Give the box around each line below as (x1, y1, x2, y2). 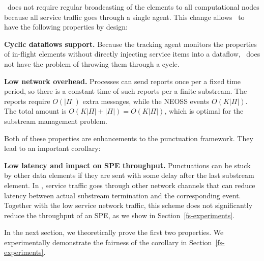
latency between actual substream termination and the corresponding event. (4, 190, 241, 200)
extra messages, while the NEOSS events (82, 95, 210, 106)
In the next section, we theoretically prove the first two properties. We (4, 227, 224, 238)
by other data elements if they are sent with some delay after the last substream (4, 170, 254, 180)
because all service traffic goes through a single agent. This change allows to (4, 11, 245, 22)
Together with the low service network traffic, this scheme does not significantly (4, 200, 253, 211)
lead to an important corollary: (4, 143, 101, 153)
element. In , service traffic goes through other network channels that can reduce (4, 179, 255, 190)
